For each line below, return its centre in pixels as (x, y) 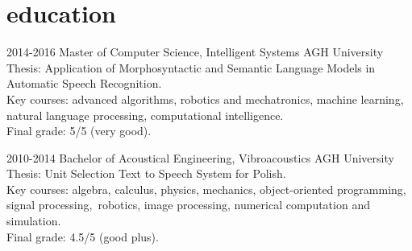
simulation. (34, 221)
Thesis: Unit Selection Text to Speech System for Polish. (146, 173)
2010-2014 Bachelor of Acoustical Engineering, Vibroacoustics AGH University (200, 157)
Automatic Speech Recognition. (84, 83)
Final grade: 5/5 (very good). (79, 131)
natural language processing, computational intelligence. (145, 115)
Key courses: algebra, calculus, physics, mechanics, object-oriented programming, (206, 189)
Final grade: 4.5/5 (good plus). (83, 236)
